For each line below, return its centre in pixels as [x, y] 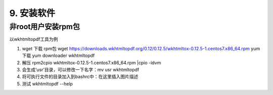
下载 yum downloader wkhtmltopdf [58, 56]
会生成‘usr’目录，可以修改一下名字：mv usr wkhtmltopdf [81, 69]
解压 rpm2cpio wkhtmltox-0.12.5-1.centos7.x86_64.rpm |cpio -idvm [92, 62]
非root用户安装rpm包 [45, 27]
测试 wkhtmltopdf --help [48, 83]
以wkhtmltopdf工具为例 [34, 39]
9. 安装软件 [32, 13]
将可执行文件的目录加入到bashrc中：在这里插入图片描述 [80, 77]
